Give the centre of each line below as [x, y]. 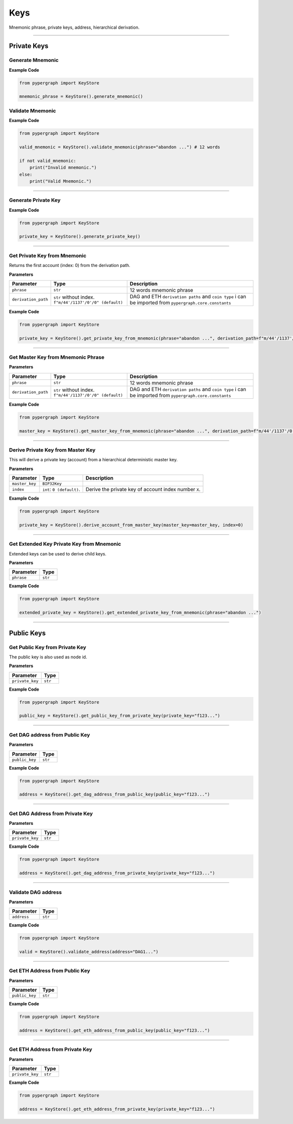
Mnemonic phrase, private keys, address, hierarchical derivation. [74, 27]
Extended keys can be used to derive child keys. [58, 553]
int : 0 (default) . [61, 490]
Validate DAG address [35, 892]
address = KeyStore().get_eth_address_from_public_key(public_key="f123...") [115, 1031]
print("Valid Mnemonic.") [61, 181]
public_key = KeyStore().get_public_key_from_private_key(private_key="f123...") [120, 716]
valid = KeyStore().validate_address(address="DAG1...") [89, 952]
